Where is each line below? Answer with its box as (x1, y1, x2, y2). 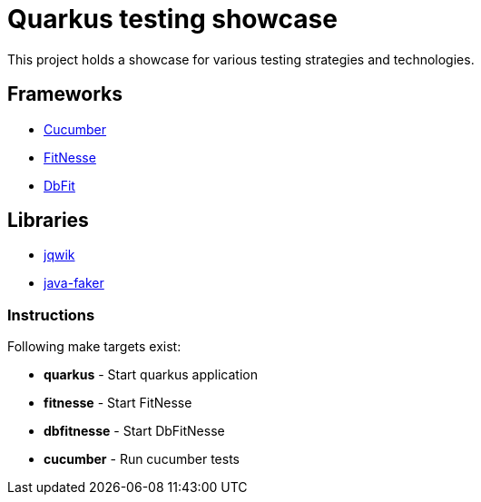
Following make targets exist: (7, 339, 182, 355)
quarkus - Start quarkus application (44, 367, 259, 383)
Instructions (7, 305, 95, 324)
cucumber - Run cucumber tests (44, 451, 240, 468)
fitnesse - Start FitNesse (44, 395, 192, 411)
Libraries (7, 209, 89, 232)
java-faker (44, 275, 104, 291)
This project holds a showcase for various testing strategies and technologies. (7, 51, 475, 67)
